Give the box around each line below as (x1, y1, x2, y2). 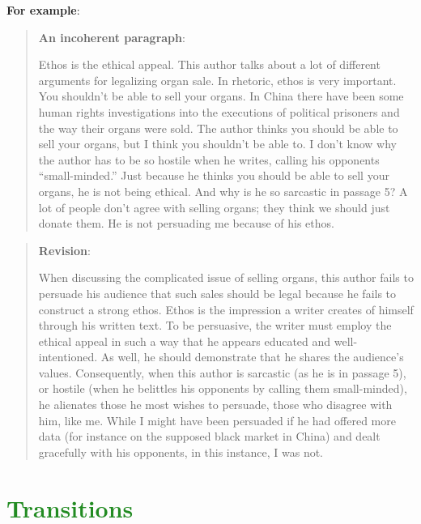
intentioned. (38, 348, 98, 365)
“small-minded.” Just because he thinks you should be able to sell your (38, 167, 389, 184)
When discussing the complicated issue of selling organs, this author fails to (38, 269, 414, 286)
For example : (6, 2, 80, 18)
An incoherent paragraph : (38, 28, 185, 45)
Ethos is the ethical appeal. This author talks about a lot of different (38, 56, 381, 73)
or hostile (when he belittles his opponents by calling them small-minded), (38, 380, 407, 397)
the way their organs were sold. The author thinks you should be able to (38, 119, 398, 136)
